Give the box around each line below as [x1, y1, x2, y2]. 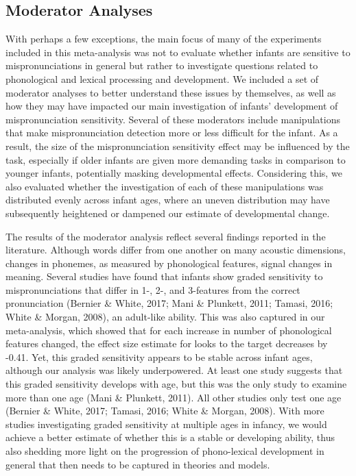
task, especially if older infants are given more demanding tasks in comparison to [5, 152, 346, 166]
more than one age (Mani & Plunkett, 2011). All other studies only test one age [5, 390, 342, 404]
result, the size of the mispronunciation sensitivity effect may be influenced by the [5, 138, 350, 153]
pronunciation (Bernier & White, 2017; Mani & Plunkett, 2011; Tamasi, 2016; [5, 296, 333, 310]
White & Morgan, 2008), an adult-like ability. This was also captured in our [5, 310, 325, 324]
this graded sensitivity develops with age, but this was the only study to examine [5, 377, 347, 391]
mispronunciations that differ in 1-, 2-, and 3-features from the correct [5, 282, 300, 297]
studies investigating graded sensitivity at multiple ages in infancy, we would [5, 416, 327, 431]
